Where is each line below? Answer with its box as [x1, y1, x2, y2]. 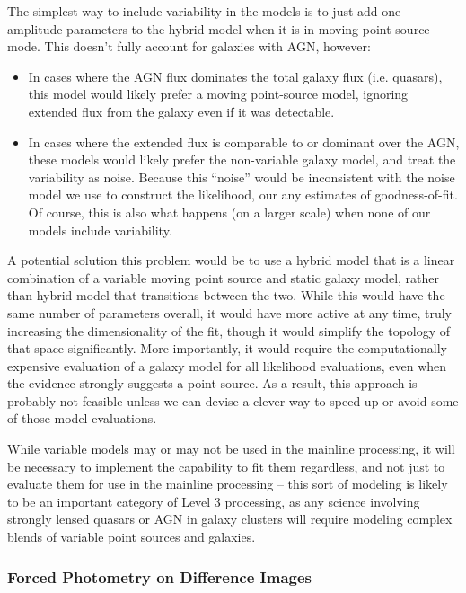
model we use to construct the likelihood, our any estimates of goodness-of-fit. [28, 185, 458, 204]
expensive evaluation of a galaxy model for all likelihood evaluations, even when [7, 356, 447, 375]
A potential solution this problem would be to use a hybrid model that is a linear [7, 251, 455, 270]
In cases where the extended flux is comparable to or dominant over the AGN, [28, 132, 460, 151]
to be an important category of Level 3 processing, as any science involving [7, 491, 420, 510]
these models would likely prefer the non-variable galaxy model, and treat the [28, 150, 456, 169]
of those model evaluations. [7, 409, 157, 428]
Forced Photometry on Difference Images [7, 565, 312, 588]
